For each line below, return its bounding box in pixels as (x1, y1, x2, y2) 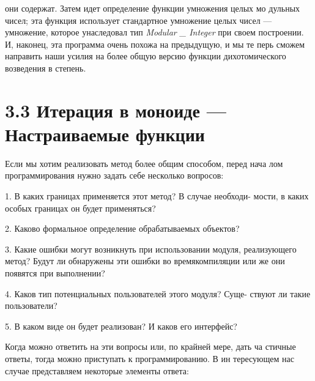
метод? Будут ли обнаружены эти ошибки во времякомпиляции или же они (5, 254, 285, 267)
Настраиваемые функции (5, 121, 205, 146)
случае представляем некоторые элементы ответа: (5, 364, 189, 377)
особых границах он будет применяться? (5, 201, 156, 214)
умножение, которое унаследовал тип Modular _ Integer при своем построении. (5, 26, 304, 39)
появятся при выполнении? (5, 267, 105, 279)
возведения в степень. (5, 61, 86, 74)
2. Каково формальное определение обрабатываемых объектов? (5, 222, 240, 235)
